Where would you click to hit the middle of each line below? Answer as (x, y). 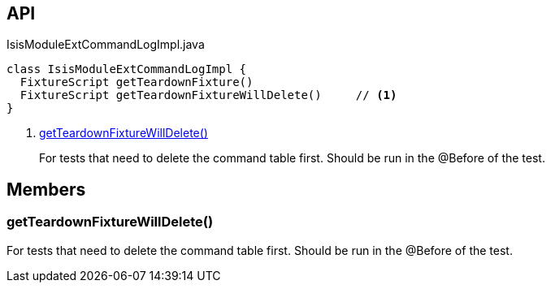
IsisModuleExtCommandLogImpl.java (106, 45)
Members (46, 189)
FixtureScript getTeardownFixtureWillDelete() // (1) (208, 95)
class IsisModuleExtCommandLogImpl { (127, 69)
